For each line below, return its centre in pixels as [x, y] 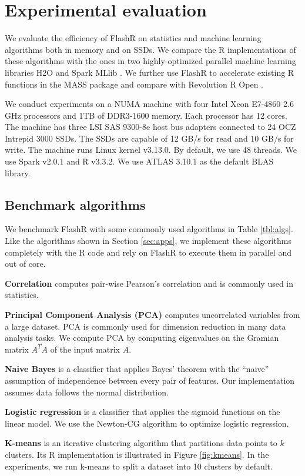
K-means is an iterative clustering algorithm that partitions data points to [141, 443]
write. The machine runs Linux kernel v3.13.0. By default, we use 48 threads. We [151, 150]
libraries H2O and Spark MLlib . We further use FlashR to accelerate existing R [150, 72]
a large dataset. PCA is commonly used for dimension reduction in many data [145, 326]
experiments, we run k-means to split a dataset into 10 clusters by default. [139, 466]
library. [18, 172]
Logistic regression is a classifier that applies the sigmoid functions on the [143, 412]
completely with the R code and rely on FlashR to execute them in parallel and [148, 252]
